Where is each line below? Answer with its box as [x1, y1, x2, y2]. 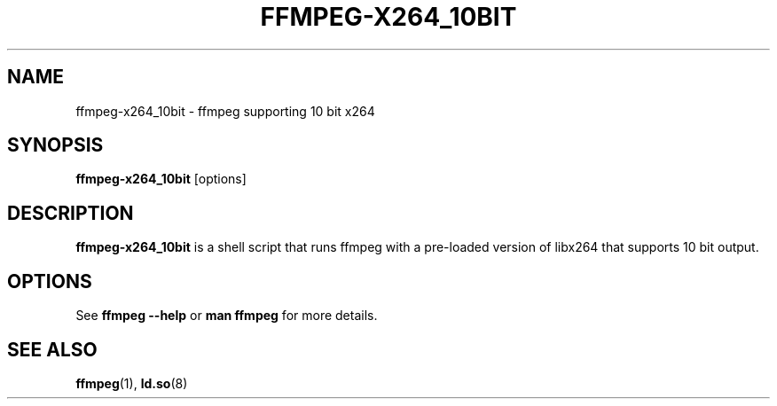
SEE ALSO [7, 338, 98, 361]
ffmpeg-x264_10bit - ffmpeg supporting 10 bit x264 [75, 103, 375, 119]
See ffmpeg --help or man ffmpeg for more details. [75, 308, 378, 324]
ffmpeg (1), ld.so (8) [75, 375, 188, 391]
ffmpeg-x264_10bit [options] [75, 171, 247, 187]
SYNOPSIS [7, 134, 104, 157]
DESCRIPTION [7, 201, 134, 224]
